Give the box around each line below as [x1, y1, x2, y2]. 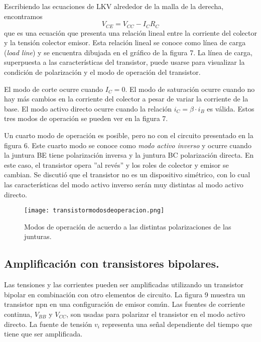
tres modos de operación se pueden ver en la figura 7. [4, 113, 168, 124]
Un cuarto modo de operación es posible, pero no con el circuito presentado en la [4, 130, 253, 140]
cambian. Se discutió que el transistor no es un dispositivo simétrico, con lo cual [4, 169, 250, 180]
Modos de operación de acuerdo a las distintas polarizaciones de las [24, 221, 231, 232]
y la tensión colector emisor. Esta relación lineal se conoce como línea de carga [4, 37, 246, 48]
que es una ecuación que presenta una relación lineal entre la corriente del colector [4, 27, 257, 38]
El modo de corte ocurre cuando [4, 83, 103, 94]
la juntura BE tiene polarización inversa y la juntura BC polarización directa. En [4, 150, 254, 160]
